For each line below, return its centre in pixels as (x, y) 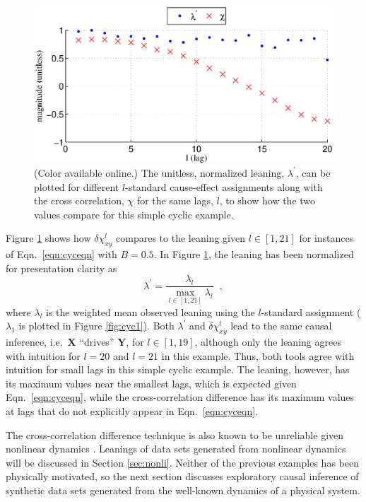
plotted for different (77, 186)
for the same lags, (175, 200)
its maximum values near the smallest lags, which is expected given (151, 383)
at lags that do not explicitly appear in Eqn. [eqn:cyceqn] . (132, 410)
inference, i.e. (34, 341)
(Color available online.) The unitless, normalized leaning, (159, 172)
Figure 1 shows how (48, 238)
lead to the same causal (281, 326)
